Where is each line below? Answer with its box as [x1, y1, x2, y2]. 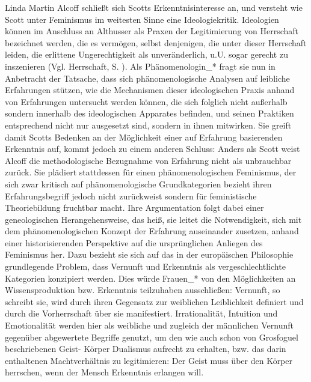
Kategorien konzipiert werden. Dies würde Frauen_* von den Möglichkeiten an [5, 271, 296, 284]
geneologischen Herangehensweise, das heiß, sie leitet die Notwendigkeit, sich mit [5, 213, 302, 225]
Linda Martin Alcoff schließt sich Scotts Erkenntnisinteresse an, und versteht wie [5, 1, 303, 13]
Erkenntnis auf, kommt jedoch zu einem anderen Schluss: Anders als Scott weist [5, 142, 300, 155]
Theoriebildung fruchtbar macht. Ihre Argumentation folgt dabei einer [5, 201, 264, 214]
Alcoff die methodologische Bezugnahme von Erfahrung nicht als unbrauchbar [5, 154, 292, 166]
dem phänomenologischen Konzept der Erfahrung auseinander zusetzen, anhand [5, 225, 299, 237]
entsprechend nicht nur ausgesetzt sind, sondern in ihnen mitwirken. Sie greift [5, 118, 292, 131]
